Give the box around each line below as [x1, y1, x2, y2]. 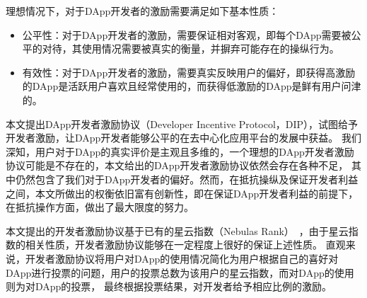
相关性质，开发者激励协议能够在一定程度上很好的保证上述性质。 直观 [25, 237, 346, 252]
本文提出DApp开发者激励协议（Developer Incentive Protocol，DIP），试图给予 [6, 116, 359, 131]
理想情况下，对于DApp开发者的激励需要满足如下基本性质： [6, 4, 279, 18]
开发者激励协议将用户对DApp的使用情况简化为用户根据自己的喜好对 [25, 251, 339, 265]
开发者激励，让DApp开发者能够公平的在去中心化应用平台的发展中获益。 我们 [6, 130, 362, 145]
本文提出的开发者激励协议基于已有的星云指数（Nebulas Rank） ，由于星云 [6, 223, 349, 238]
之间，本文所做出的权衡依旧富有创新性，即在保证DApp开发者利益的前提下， [6, 185, 359, 200]
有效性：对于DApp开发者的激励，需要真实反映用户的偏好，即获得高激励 [22, 64, 356, 79]
